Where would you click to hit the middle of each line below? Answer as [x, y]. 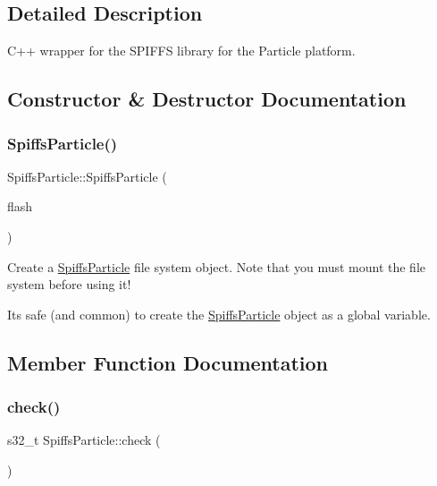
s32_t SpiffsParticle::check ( [84, 440]
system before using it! [69, 284]
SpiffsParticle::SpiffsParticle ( [87, 176]
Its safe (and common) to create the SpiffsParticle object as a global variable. [219, 314]
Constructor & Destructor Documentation [207, 99]
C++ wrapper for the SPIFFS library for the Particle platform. [181, 51]
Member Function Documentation [168, 362]
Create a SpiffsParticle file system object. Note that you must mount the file [216, 266]
